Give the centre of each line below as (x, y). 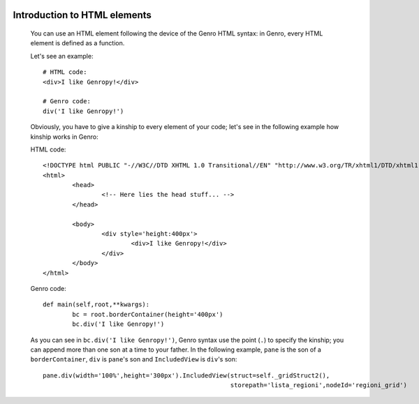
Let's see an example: (62, 56)
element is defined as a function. (78, 43)
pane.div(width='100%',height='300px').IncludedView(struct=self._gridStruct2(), (186, 375)
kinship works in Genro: (64, 137)
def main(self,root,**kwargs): (96, 305)
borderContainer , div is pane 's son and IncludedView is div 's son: (134, 359)
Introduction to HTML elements (82, 15)
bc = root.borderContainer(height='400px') (148, 314)
